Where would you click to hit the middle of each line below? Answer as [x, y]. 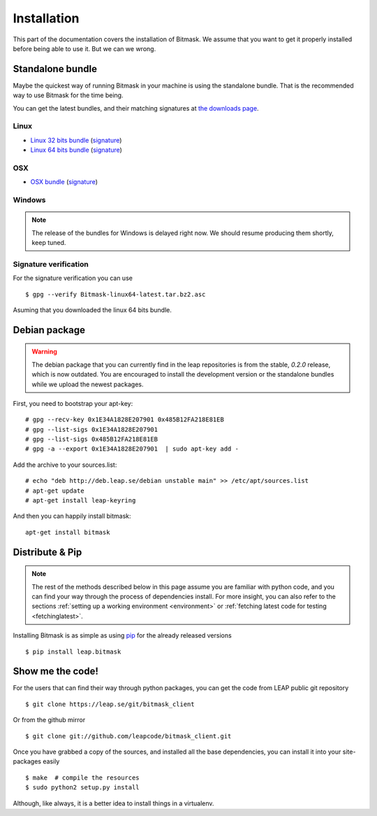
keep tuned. [49, 243]
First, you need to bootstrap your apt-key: [73, 403]
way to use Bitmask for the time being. [68, 95]
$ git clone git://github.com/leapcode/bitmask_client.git [128, 736]
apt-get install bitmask [68, 532]
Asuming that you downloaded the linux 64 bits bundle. [93, 310]
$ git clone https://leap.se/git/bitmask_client [110, 704]
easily [51, 761]
